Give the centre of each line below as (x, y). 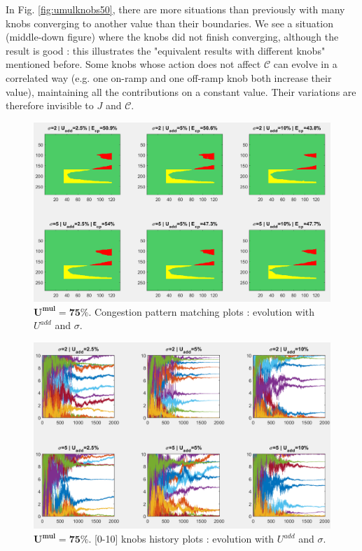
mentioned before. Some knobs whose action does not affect (133, 64)
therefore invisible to (50, 105)
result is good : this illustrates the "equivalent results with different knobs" (166, 50)
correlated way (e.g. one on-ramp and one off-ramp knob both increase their (169, 77)
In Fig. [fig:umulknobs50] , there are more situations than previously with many (175, 9)
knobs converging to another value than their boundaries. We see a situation (169, 23)
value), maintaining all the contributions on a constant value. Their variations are (181, 91)
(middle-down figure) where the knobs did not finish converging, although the (172, 37)
